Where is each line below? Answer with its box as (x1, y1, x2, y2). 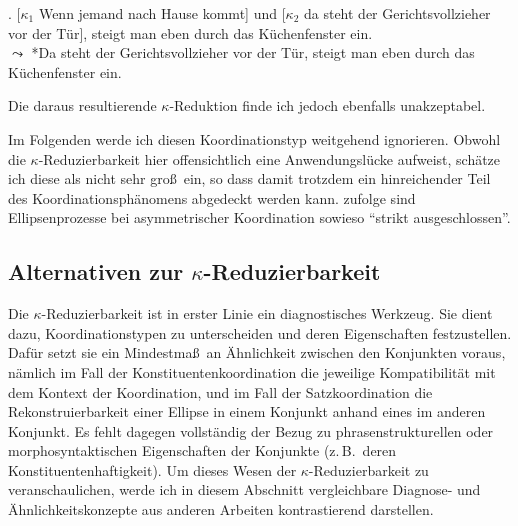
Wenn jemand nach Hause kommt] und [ (38, 3, 286, 23)
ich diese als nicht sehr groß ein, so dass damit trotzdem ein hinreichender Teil (8, 168, 491, 189)
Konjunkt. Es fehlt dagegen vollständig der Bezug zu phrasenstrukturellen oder (8, 420, 494, 441)
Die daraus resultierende (8, 95, 157, 116)
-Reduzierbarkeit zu (308, 459, 429, 480)
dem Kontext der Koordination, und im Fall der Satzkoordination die (8, 381, 433, 402)
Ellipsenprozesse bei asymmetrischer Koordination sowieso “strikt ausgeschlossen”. (8, 207, 511, 228)
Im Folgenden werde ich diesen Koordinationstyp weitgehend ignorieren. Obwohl (8, 128, 501, 149)
